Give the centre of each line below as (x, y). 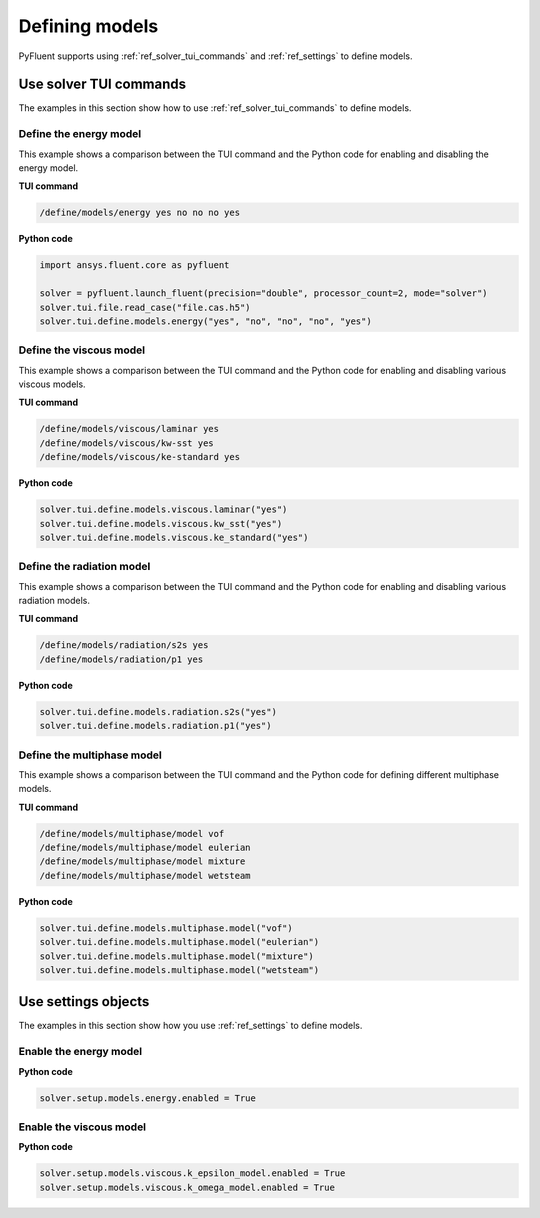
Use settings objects (84, 1001)
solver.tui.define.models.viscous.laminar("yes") (163, 509)
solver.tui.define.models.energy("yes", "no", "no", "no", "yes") (205, 321)
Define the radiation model (84, 567)
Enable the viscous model (82, 1127)
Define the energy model (80, 134)
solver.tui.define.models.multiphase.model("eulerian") (179, 942)
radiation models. (54, 601)
